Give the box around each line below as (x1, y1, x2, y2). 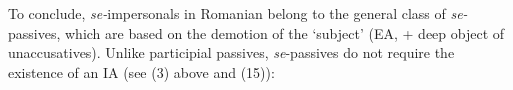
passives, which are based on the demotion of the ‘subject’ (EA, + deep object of (8, 22, 505, 43)
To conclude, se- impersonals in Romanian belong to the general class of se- (8, 3, 468, 23)
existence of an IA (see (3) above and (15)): (8, 61, 275, 82)
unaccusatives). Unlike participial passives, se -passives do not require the (8, 42, 455, 63)
